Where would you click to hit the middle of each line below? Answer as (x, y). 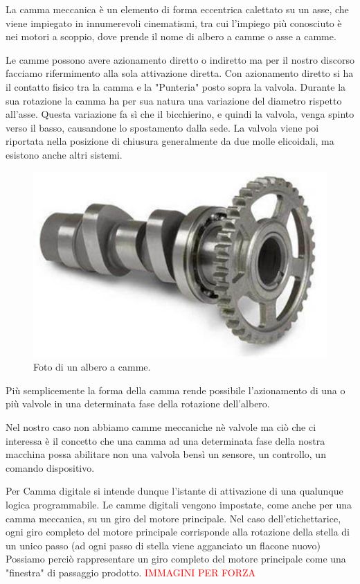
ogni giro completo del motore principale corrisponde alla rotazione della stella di (178, 532)
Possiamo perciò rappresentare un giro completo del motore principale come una (176, 559)
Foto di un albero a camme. (92, 367)
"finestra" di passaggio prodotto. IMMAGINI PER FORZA (131, 573)
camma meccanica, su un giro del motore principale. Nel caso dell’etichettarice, (173, 518)
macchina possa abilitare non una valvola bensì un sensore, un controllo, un (166, 454)
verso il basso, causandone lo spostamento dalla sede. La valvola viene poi (162, 127)
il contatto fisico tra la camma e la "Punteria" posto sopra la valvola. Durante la (176, 86)
